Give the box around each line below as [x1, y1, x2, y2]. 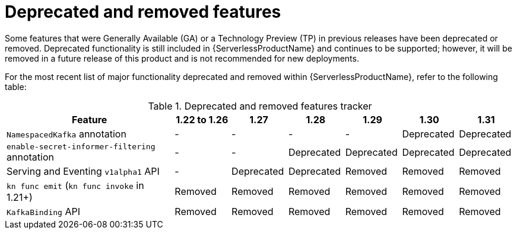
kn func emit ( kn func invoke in [7, 179, 144, 191]
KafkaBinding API [7, 205, 80, 217]
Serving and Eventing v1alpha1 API [7, 165, 160, 177]
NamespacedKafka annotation [7, 127, 126, 140]
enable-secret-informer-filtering [7, 142, 156, 151]
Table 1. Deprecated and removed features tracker [148, 100, 372, 112]
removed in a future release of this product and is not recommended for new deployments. [5, 53, 359, 63]
